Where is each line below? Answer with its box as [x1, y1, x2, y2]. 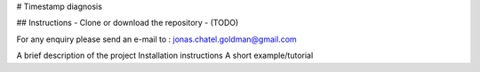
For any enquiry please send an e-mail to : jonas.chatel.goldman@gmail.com [16, 34, 297, 44]
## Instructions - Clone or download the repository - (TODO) [16, 18, 239, 28]
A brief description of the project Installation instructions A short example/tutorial [16, 50, 314, 61]
